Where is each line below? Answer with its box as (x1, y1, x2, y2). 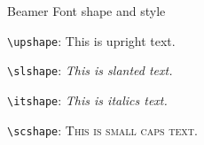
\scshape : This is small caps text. (7, 120, 198, 139)
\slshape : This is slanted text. (7, 61, 173, 80)
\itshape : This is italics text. (7, 90, 168, 109)
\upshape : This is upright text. (7, 31, 176, 50)
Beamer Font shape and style (7, 2, 166, 19)
